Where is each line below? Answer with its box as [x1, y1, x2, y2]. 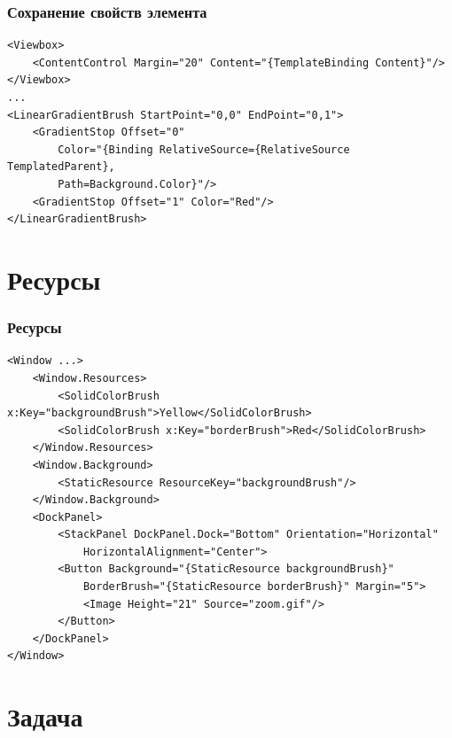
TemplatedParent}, [7, 160, 115, 174]
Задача [7, 698, 83, 734]
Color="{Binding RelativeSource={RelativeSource [58, 143, 350, 156]
